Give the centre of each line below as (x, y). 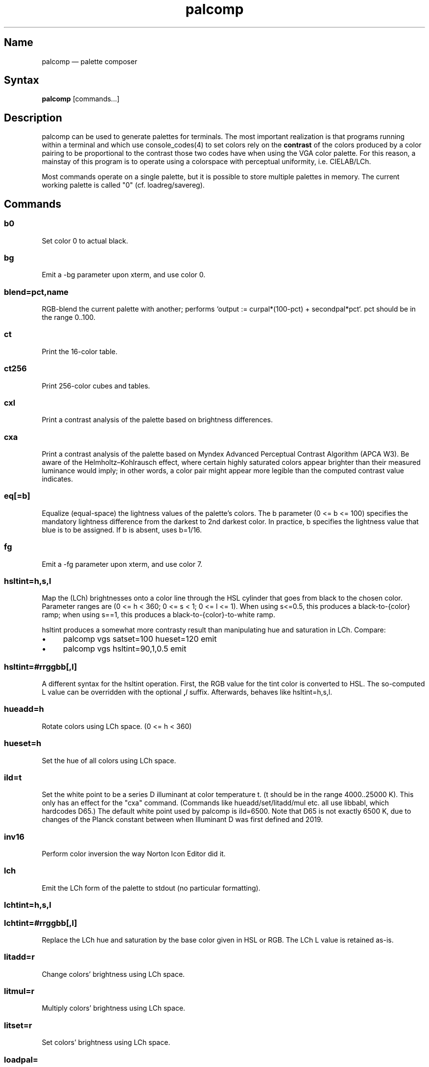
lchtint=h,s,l (28, 905)
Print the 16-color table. (80, 351)
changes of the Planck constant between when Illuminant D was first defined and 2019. (182, 820)
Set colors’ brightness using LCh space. (106, 1043)
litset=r (18, 1025)
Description (33, 118)
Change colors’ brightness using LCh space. (113, 974)
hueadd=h (24, 709)
